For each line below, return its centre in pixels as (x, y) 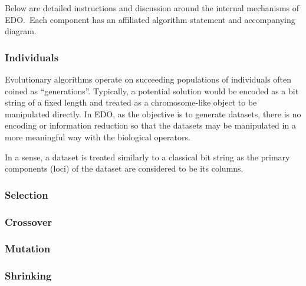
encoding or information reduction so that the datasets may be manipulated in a (150, 125)
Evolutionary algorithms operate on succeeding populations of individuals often (148, 79)
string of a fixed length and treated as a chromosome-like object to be (131, 102)
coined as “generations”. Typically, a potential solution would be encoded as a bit (152, 91)
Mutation (28, 249)
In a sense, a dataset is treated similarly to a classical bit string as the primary (147, 157)
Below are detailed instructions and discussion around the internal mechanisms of (152, 8)
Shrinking (28, 276)
